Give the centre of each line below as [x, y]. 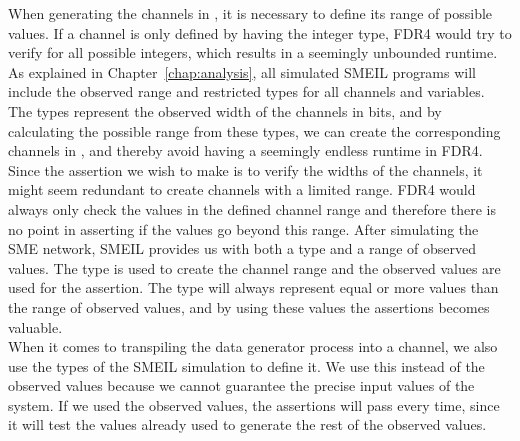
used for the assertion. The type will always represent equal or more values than [253, 287]
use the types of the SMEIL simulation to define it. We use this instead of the [246, 365]
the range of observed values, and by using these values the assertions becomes [249, 306]
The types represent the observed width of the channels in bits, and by [225, 110]
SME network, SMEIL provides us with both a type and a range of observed [242, 248]
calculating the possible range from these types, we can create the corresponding [254, 130]
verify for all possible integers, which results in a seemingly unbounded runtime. [253, 52]
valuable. [35, 326]
